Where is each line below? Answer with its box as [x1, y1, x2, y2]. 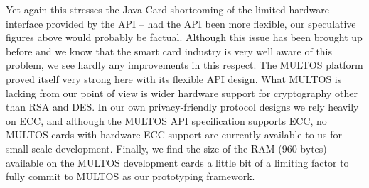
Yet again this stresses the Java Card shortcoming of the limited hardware [6, 2, 330, 16]
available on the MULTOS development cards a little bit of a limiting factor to [6, 155, 349, 170]
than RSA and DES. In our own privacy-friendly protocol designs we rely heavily [6, 99, 359, 114]
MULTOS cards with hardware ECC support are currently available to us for [6, 127, 343, 142]
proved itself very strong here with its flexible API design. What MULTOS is [6, 71, 342, 86]
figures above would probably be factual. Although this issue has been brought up [6, 30, 363, 45]
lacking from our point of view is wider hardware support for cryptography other [6, 85, 358, 100]
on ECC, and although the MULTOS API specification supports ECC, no [6, 113, 327, 128]
